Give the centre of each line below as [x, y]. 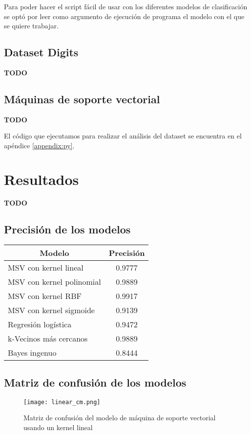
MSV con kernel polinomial [54, 282]
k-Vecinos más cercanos [48, 339]
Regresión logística [40, 324]
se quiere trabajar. [31, 26]
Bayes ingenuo [32, 353]
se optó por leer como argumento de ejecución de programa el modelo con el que [124, 16]
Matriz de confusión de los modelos [95, 382]
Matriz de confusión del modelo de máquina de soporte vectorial [120, 418]
